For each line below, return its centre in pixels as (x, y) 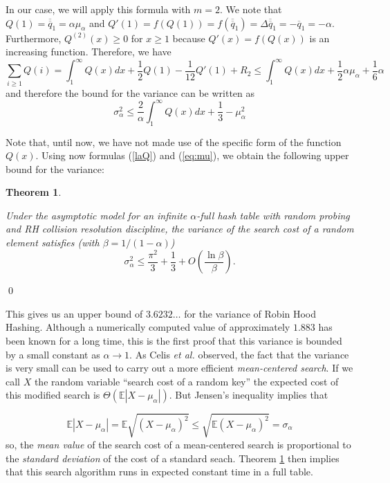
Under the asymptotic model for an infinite (96, 215)
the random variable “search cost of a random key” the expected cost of (186, 381)
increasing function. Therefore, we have (89, 52)
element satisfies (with (53, 243)
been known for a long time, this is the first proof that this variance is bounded (174, 340)
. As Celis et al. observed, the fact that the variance (239, 354)
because (189, 38)
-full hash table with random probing (273, 215)
